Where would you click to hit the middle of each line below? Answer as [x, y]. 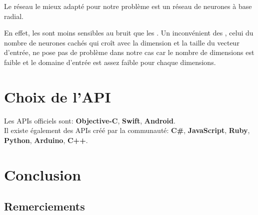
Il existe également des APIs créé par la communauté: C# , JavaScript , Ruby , [127, 130]
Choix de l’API [57, 96]
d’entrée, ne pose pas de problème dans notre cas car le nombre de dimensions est [129, 52]
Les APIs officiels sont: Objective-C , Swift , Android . [90, 120]
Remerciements [44, 206]
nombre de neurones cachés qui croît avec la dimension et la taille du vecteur [122, 42]
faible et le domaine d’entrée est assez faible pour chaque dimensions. [110, 62]
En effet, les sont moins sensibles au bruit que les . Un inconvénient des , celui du [129, 33]
